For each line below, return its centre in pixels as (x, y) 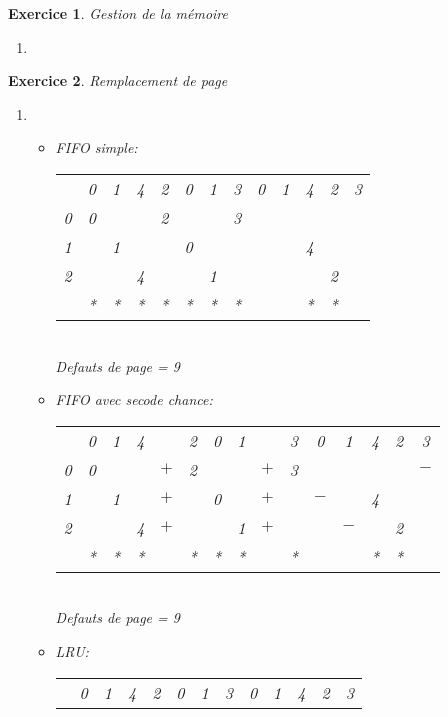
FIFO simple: (96, 147)
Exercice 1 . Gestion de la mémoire (118, 13)
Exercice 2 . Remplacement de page (118, 80)
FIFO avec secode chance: (134, 399)
